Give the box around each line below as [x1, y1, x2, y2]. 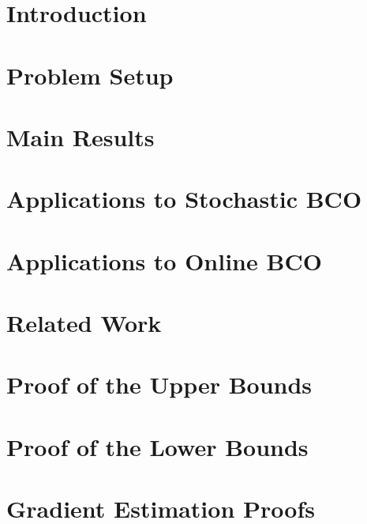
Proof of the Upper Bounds [6, 368, 313, 401]
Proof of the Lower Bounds [6, 430, 309, 462]
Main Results [6, 120, 155, 153]
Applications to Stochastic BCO [6, 183, 362, 215]
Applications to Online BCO [6, 244, 322, 277]
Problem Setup [6, 58, 174, 91]
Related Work [6, 307, 162, 339]
